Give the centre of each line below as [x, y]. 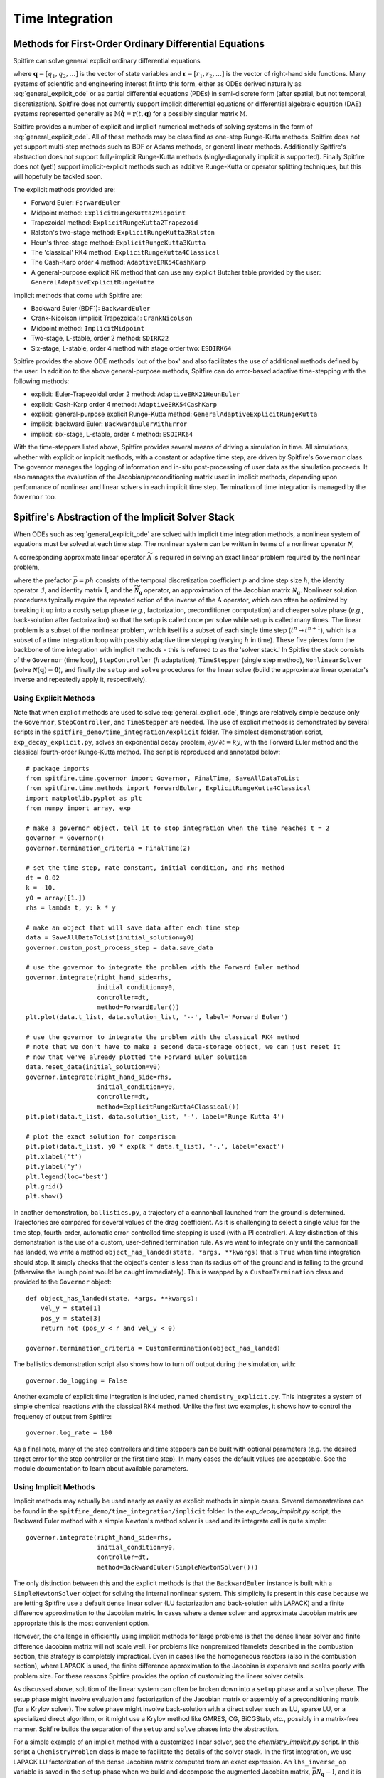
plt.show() [45, 1196]
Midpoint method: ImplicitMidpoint [88, 328]
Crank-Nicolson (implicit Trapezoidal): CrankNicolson [112, 318]
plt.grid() [45, 1186]
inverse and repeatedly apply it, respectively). [80, 680]
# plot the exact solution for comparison [101, 1137]
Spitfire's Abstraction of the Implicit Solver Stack [124, 517]
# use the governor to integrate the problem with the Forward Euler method [163, 968]
